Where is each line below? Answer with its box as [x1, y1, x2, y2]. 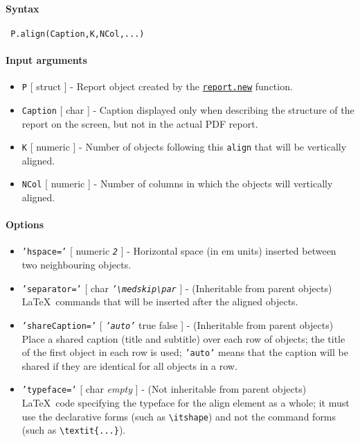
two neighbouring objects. [21, 257, 132, 272]
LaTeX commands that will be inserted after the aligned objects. [21, 294, 298, 309]
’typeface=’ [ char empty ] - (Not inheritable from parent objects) [21, 382, 307, 396]
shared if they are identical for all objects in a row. [21, 358, 237, 373]
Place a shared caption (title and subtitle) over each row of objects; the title [21, 331, 345, 346]
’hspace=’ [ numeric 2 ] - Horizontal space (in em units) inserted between [21, 244, 336, 258]
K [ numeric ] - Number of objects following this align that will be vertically [21, 139, 347, 154]
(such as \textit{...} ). [21, 423, 126, 437]
